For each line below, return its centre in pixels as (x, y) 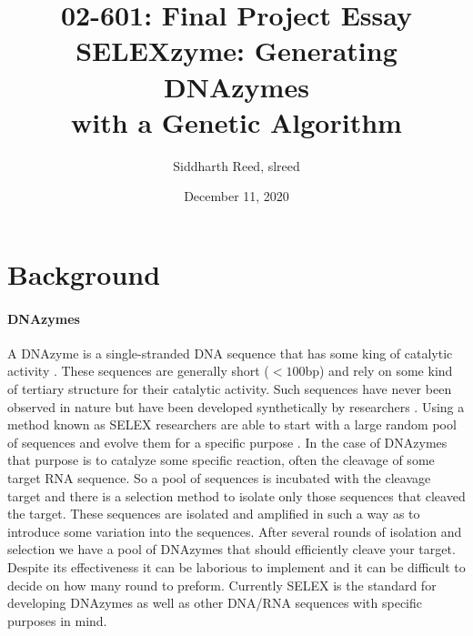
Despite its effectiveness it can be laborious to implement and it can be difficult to (236, 566)
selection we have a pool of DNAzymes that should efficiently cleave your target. (231, 549)
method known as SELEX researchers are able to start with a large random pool (232, 424)
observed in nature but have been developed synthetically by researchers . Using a (236, 406)
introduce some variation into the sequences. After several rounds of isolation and (235, 531)
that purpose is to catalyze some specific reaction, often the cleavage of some (221, 460)
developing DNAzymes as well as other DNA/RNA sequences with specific (215, 603)
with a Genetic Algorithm (236, 121)
